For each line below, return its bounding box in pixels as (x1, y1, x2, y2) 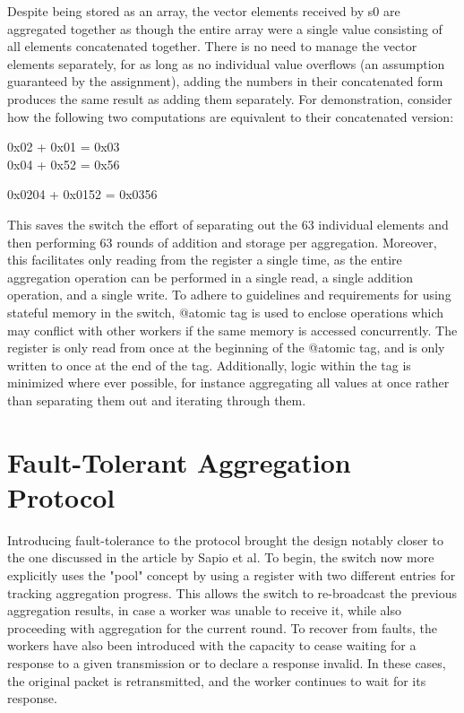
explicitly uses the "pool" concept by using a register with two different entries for (7, 565, 456, 584)
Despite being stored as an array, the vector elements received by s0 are (7, 2, 400, 20)
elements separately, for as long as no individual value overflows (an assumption (7, 54, 445, 73)
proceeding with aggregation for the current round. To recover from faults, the (7, 618, 437, 637)
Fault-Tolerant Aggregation (7, 443, 351, 480)
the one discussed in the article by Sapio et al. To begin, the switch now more (7, 548, 434, 567)
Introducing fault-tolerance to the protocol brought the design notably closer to (7, 530, 443, 549)
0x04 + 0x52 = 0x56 (7, 154, 120, 173)
